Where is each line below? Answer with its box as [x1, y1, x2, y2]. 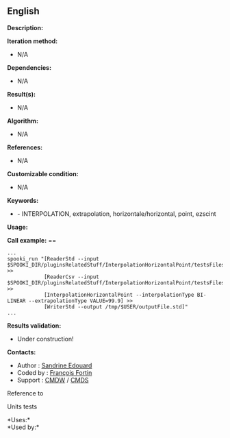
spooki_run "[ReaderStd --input [7, 255, 99, 263]
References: [7, 143, 43, 151]
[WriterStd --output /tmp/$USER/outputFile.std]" [43, 303, 188, 311]
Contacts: [7, 348, 36, 356]
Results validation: [7, 321, 62, 330]
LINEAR [7, 297, 26, 304]
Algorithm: [7, 117, 39, 125]
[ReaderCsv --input [43, 273, 99, 280]
